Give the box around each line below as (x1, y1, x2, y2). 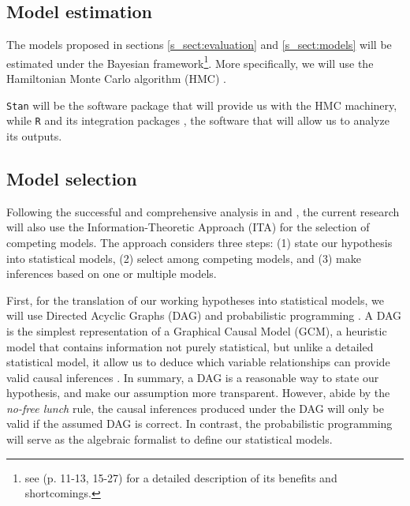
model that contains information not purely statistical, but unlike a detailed (6, 338, 374, 354)
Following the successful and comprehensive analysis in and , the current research (6, 203, 400, 219)
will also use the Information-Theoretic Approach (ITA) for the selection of (6, 219, 370, 235)
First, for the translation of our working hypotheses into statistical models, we (6, 291, 384, 308)
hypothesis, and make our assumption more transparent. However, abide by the (6, 384, 390, 401)
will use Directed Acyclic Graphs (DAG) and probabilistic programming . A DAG (6, 307, 402, 324)
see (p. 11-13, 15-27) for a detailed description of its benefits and (24, 469, 337, 485)
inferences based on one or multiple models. (6, 265, 217, 282)
